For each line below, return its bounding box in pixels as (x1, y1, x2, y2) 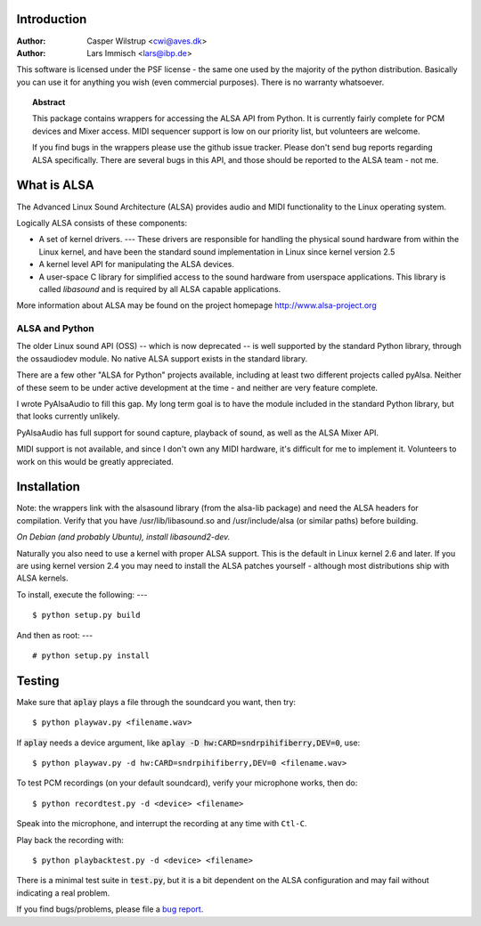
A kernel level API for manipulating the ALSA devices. (38, 259, 235, 270)
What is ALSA (16, 178, 94, 193)
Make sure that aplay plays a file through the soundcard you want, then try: (16, 696, 297, 707)
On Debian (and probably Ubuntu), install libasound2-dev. (16, 532, 231, 542)
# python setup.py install (32, 650, 151, 661)
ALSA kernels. (16, 573, 69, 583)
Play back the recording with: (16, 834, 125, 845)
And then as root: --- (16, 630, 94, 640)
